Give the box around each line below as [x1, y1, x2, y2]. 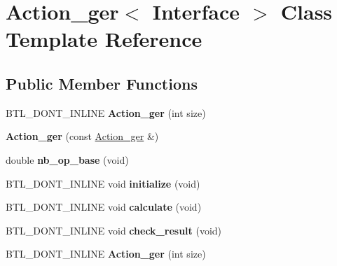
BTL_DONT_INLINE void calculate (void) [6, 199, 202, 214]
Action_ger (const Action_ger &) [6, 129, 159, 143]
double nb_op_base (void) [6, 152, 129, 167]
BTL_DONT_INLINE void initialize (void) [6, 176, 200, 190]
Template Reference [6, 24, 202, 53]
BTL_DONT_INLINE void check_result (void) [6, 223, 222, 237]
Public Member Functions [6, 72, 198, 94]
